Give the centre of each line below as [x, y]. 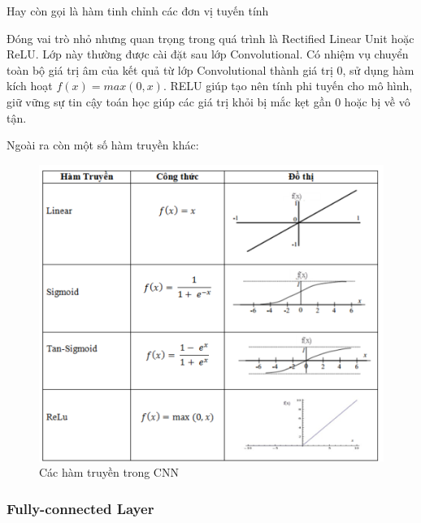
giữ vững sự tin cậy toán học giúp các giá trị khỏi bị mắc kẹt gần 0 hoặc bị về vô [208, 101]
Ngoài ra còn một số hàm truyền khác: [103, 145]
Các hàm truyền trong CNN [109, 472]
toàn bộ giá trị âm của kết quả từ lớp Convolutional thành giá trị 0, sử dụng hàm [210, 69]
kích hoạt [30, 86]
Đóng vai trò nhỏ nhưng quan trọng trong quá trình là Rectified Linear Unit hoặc [210, 38]
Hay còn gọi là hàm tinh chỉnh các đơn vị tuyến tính [138, 11]
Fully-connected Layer [80, 508]
